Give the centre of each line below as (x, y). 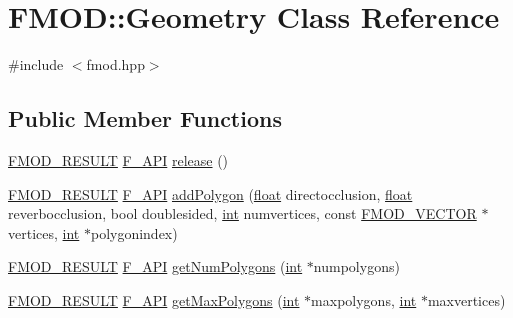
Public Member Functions (145, 118)
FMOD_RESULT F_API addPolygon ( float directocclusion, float (210, 193)
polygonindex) (134, 232)
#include (36, 64)
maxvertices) (466, 299)
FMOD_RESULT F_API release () (118, 159)
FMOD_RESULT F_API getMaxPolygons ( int (154, 299)
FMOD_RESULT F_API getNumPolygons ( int (155, 266)
